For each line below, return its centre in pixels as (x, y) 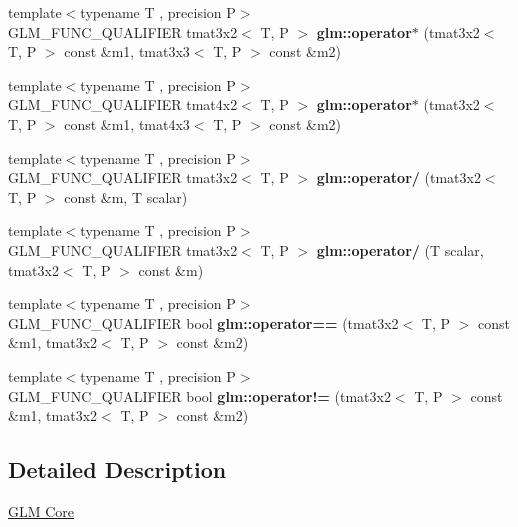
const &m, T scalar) (126, 196)
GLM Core (41, 510)
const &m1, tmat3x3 (127, 51)
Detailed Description (117, 469)
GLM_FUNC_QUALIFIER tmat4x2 (123, 104)
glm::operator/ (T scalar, (400, 249)
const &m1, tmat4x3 (127, 123)
